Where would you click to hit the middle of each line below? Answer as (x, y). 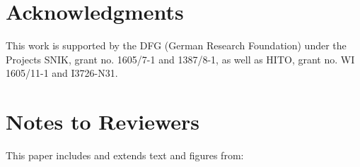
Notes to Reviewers (103, 122)
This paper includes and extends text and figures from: (125, 155)
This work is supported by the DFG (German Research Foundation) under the (176, 45)
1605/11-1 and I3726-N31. (62, 73)
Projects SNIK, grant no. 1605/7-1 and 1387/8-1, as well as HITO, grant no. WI (180, 59)
